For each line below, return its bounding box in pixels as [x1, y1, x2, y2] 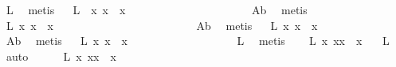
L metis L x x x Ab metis [6, 2, 308, 17]
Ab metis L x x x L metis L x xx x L [6, 32, 390, 49]
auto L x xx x [6, 47, 116, 64]
